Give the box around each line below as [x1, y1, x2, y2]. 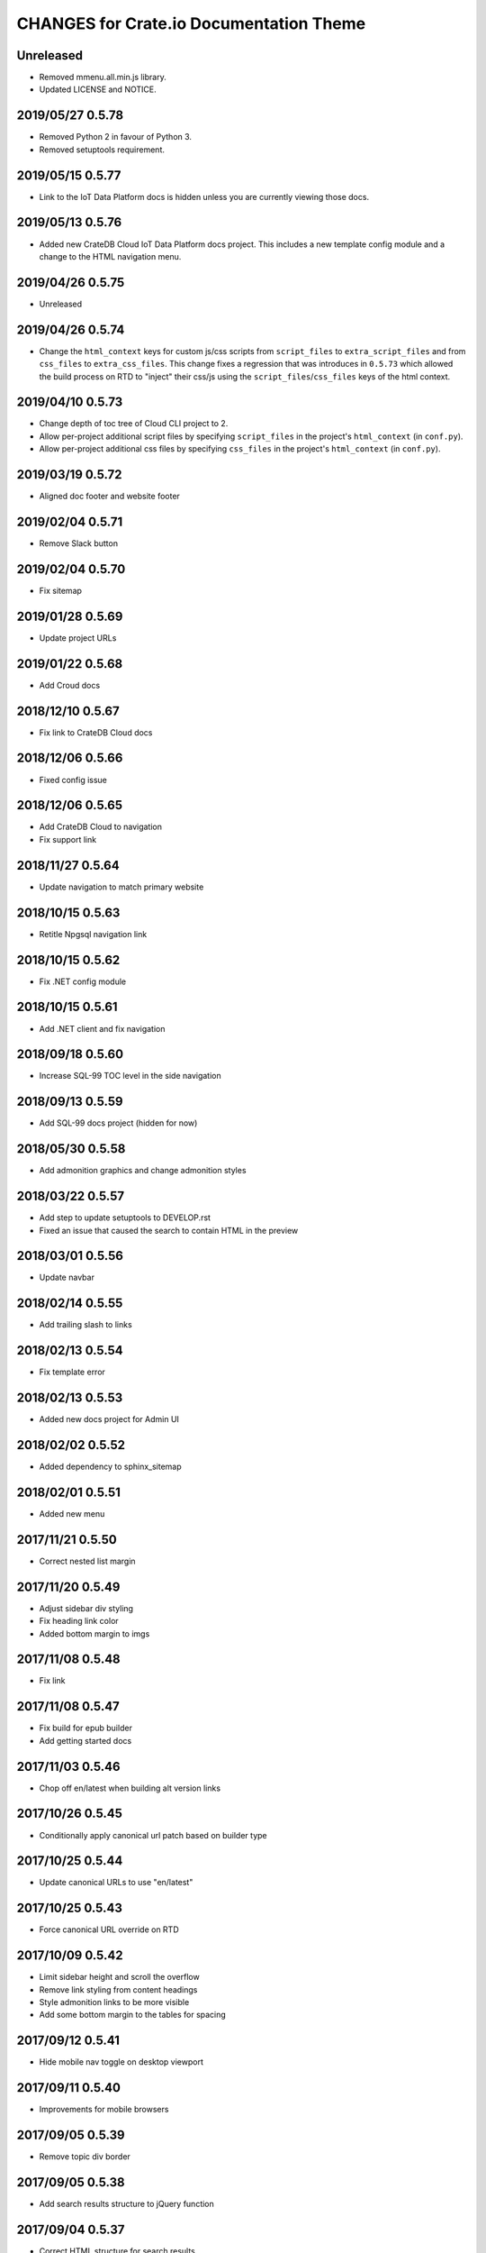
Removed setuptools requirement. [39, 144, 166, 155]
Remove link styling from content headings [39, 1984, 198, 1995]
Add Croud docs [39, 680, 101, 690]
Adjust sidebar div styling [39, 1602, 134, 1613]
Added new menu [39, 1508, 105, 1519]
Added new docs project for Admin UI [39, 1414, 180, 1425]
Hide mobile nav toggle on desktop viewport [39, 2057, 204, 2067]
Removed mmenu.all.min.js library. [39, 72, 166, 83]
